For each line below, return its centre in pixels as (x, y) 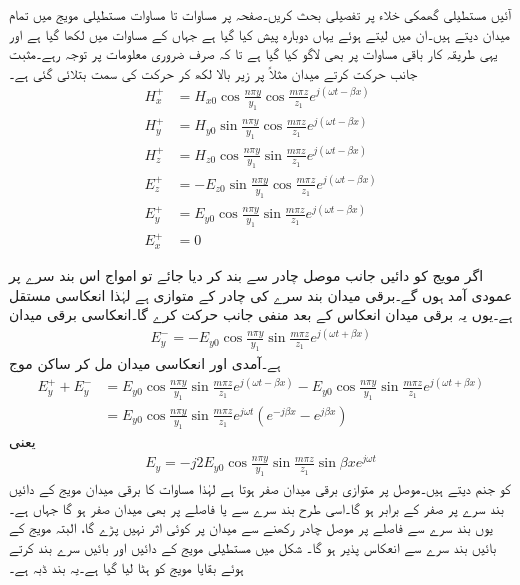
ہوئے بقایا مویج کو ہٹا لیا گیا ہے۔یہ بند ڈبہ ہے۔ (126, 566)
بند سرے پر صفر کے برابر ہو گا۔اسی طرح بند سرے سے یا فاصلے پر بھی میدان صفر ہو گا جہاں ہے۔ (256, 507)
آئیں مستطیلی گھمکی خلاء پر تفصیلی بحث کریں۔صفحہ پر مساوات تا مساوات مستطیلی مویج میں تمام (260, 14)
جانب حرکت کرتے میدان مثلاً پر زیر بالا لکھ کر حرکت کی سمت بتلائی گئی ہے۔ (213, 72)
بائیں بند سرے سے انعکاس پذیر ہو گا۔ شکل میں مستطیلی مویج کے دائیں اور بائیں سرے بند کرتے (253, 547)
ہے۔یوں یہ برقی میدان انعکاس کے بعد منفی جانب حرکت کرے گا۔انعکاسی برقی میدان (261, 314)
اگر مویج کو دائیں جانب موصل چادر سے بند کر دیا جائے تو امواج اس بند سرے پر (246, 274)
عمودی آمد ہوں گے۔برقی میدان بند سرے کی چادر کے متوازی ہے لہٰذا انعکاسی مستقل (261, 294)
